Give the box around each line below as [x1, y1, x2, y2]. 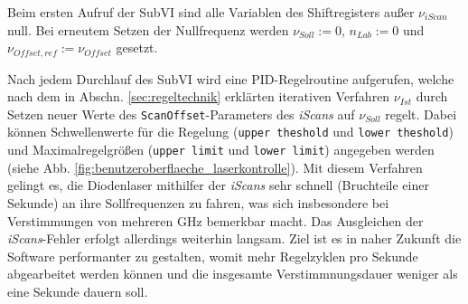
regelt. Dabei [385, 104, 457, 123]
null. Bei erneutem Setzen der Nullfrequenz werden [7, 20, 289, 39]
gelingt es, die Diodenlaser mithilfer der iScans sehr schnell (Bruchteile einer [7, 176, 429, 195]
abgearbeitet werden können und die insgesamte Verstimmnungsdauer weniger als [7, 264, 458, 283]
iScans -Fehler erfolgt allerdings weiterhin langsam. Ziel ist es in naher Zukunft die [7, 229, 462, 248]
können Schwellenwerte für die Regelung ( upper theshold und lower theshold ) [7, 122, 454, 141]
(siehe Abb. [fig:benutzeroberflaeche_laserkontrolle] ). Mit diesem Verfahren [7, 157, 423, 176]
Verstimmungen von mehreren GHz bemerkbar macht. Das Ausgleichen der [7, 211, 424, 230]
